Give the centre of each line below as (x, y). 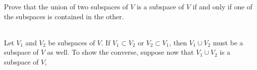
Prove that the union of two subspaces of (66, 6)
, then (178, 42)
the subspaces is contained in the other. (64, 16)
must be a (228, 42)
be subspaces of (72, 42)
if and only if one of (223, 6)
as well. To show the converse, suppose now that (121, 52)
